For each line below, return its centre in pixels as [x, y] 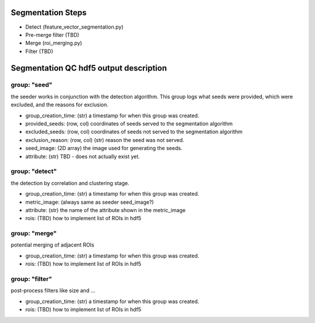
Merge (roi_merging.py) [54, 43]
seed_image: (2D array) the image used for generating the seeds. [104, 148]
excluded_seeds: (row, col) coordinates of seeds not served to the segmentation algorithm [134, 132]
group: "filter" [32, 279]
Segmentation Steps [49, 13]
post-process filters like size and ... [53, 291]
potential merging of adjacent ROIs [52, 245]
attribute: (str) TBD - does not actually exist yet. [83, 156]
